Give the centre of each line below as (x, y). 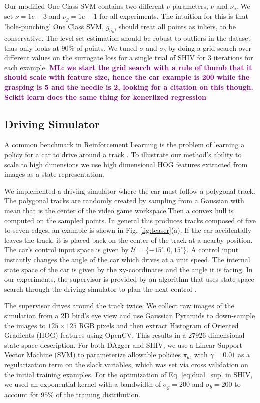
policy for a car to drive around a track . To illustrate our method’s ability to (123, 155)
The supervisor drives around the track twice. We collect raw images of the (119, 306)
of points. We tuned (107, 48)
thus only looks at (32, 48)
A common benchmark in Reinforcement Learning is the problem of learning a (124, 145)
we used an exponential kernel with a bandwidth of (83, 384)
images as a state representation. (54, 174)
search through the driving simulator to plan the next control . (100, 289)
